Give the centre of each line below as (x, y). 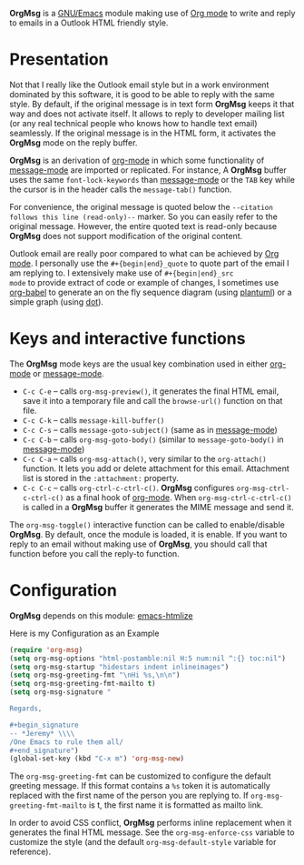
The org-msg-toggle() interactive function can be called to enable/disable (147, 524)
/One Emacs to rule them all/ (67, 742)
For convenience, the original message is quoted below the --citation (142, 206)
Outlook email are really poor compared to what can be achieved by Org (144, 253)
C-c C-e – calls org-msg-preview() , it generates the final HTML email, (151, 391)
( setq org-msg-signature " (60, 692)
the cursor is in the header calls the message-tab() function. (121, 189)
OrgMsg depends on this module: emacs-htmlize (101, 615)
